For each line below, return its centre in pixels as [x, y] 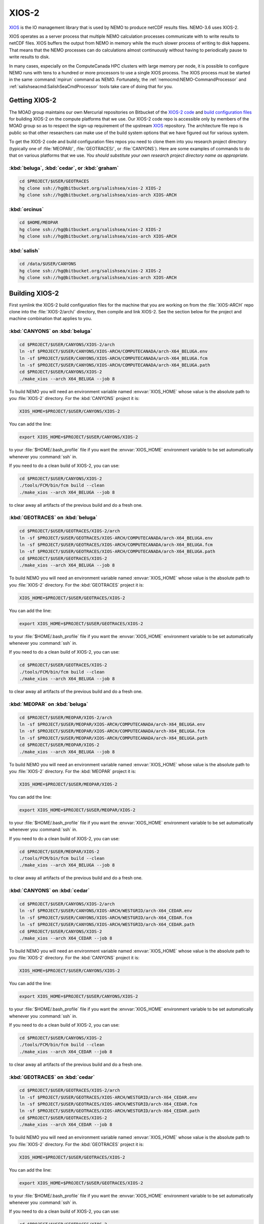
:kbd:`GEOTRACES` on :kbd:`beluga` [53, 518]
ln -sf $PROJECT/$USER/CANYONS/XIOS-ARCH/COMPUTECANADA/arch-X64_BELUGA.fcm [113, 358]
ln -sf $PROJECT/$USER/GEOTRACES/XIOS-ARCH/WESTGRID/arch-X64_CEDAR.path [110, 1111]
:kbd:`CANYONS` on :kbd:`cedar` [49, 891]
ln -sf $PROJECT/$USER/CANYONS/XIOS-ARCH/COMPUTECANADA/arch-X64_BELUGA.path [115, 365]
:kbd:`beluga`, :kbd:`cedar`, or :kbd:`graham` [64, 168]
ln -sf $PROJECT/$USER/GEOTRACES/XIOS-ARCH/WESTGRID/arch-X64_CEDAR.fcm [108, 1104]
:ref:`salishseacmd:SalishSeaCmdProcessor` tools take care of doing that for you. [91, 86]
